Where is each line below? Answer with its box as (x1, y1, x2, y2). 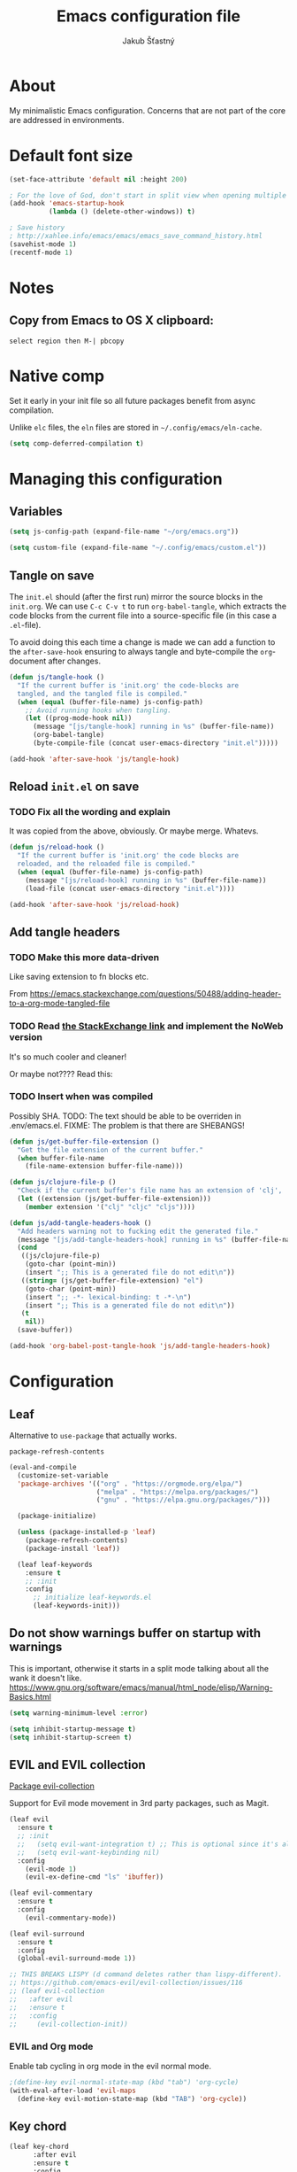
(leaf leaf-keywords (17, 1560, 93, 1569)
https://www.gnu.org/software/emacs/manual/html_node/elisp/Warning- (9, 1681, 273, 1693)
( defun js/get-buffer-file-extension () (9, 1136, 161, 1146)
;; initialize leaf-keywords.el (32, 1593, 152, 1602)
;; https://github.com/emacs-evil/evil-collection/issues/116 (9, 1978, 243, 1988)
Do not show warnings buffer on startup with (9, 1625, 262, 1641)
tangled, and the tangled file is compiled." (17, 689, 188, 698)
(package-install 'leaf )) (25, 1544, 121, 1553)
